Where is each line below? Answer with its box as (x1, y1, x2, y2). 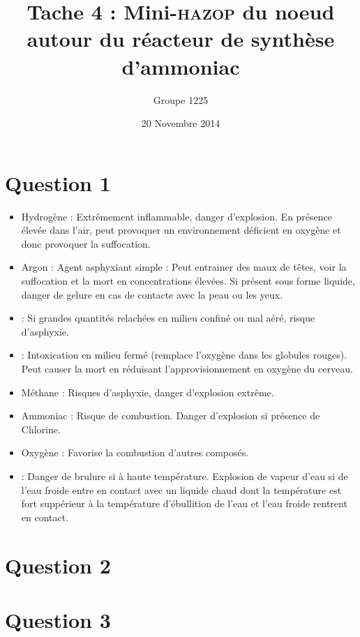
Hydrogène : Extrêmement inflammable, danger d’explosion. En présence (21, 209, 333, 223)
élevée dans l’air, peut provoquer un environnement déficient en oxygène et (21, 223, 341, 237)
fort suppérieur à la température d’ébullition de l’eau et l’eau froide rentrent (21, 496, 347, 511)
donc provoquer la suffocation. (21, 236, 151, 250)
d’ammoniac (121, 52, 240, 80)
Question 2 (5, 550, 111, 579)
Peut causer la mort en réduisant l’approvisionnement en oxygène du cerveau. (21, 361, 353, 375)
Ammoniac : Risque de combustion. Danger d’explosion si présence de (21, 408, 320, 423)
